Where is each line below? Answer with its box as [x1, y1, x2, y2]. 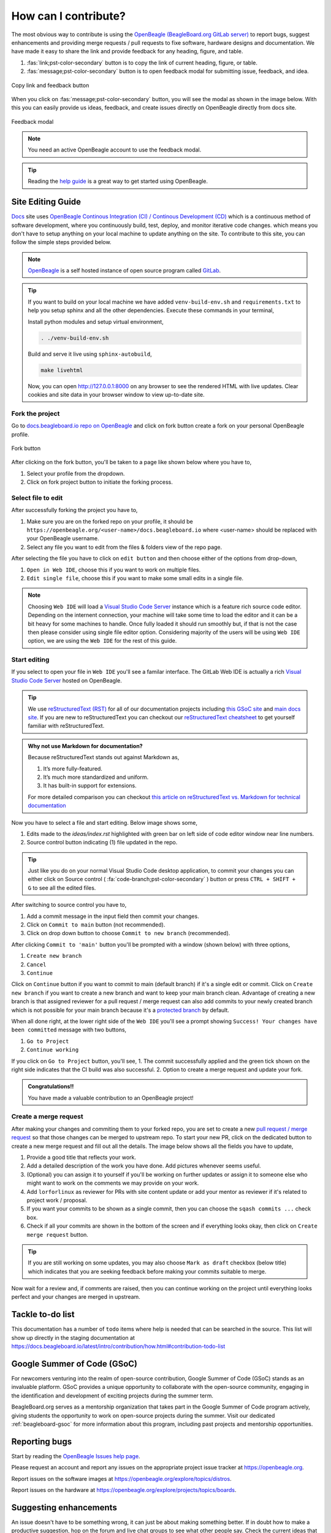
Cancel [26, 961, 47, 968]
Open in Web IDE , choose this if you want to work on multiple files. [26, 566, 201, 573]
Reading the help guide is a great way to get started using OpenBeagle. [28, 178, 208, 185]
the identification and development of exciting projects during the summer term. [11, 1392, 214, 1399]
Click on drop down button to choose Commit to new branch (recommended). [26, 930, 230, 937]
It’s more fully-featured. [43, 765, 102, 772]
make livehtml [40, 367, 83, 373]
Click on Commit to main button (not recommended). [26, 921, 165, 928]
